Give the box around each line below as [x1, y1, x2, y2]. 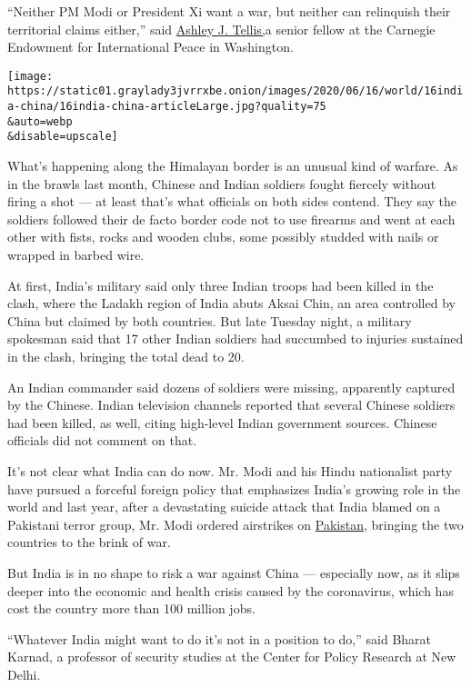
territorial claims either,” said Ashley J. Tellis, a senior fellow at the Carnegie [7, 19, 436, 38]
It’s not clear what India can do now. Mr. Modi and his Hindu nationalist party [7, 461, 453, 480]
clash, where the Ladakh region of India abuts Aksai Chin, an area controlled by [7, 294, 456, 313]
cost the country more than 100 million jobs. [7, 599, 256, 618]
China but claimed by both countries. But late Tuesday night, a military [7, 311, 412, 330]
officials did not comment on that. [7, 431, 197, 450]
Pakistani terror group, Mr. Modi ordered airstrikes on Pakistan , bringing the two [7, 514, 464, 533]
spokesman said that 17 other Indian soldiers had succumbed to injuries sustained [7, 329, 464, 348]
